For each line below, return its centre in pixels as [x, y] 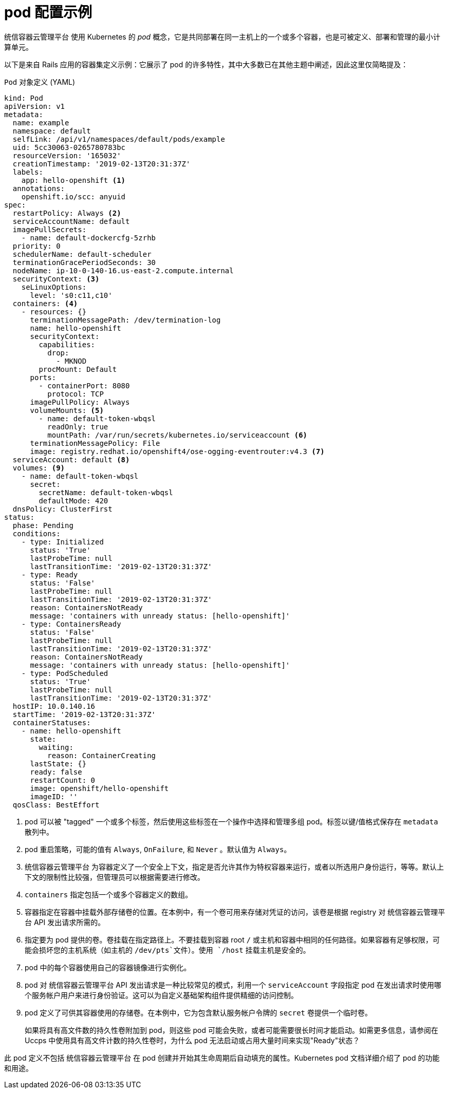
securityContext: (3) [56, 279]
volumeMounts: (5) [67, 410]
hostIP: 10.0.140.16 [54, 706]
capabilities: [67, 344]
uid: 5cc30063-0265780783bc [69, 147]
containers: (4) [45, 303]
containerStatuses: [52, 722]
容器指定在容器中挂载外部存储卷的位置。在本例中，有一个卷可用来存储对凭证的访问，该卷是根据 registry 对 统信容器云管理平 [235, 912]
